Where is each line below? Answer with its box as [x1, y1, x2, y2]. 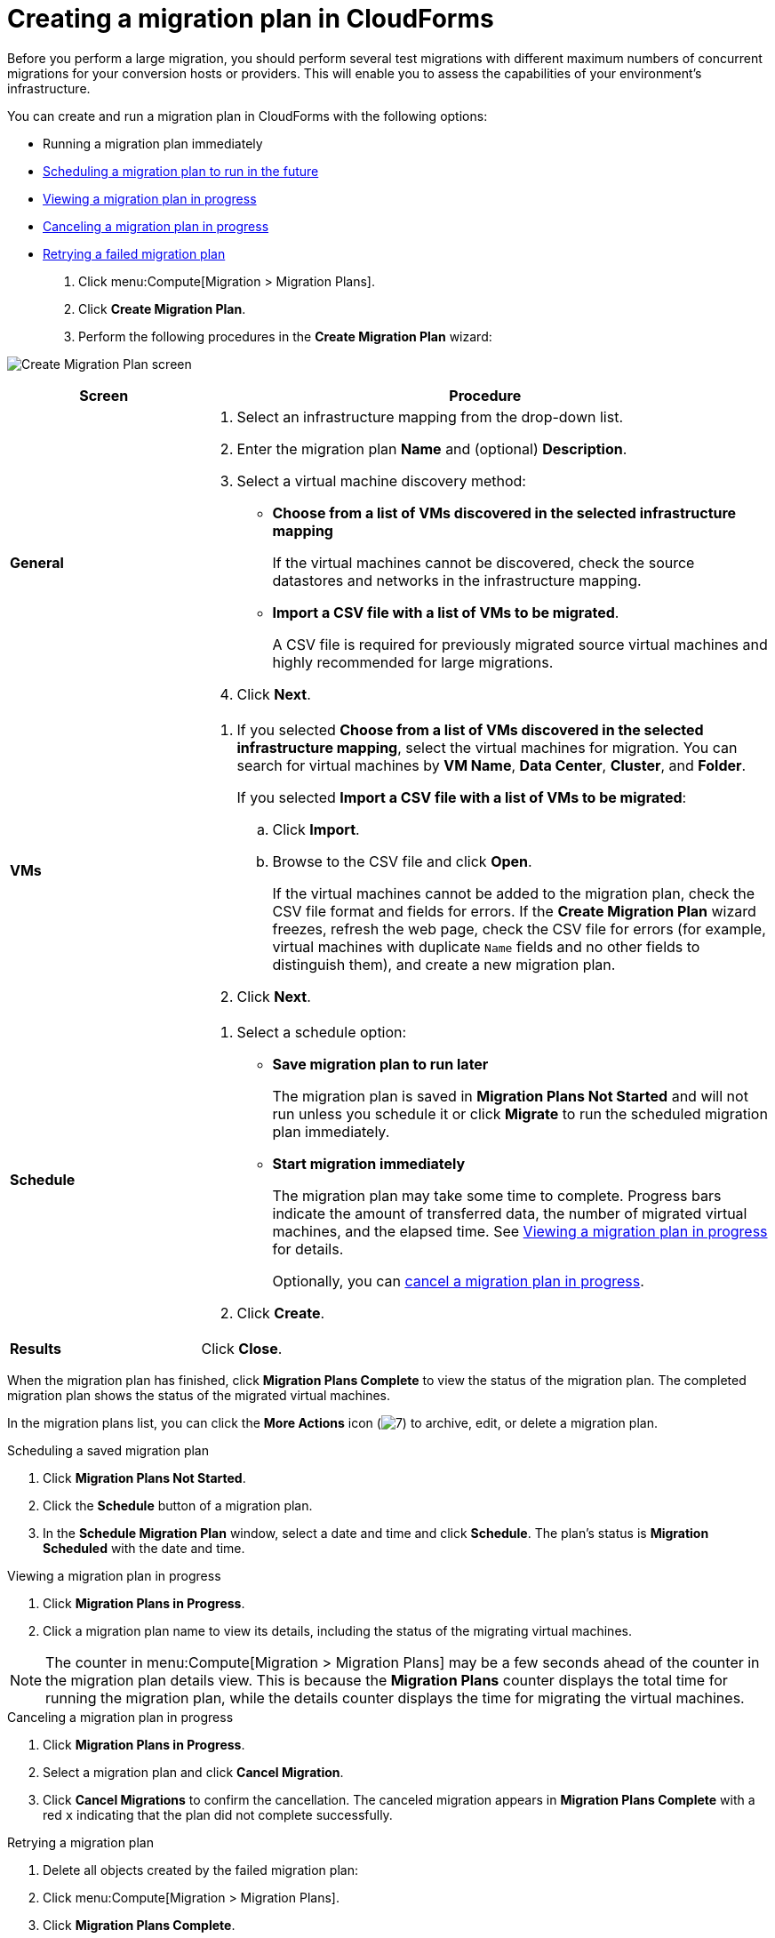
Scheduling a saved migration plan [7, 1442, 210, 1458]
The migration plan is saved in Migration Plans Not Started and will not [272, 1086, 748, 1105]
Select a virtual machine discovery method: [236, 471, 526, 490]
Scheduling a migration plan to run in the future [43, 163, 319, 179]
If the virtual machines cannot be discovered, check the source [272, 553, 695, 572]
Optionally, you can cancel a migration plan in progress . [272, 1271, 644, 1290]
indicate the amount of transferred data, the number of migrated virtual [272, 1204, 747, 1222]
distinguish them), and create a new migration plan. [272, 955, 616, 973]
